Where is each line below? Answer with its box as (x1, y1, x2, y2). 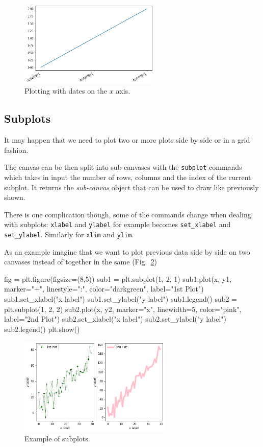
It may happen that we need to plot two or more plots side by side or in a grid (4, 135, 250, 145)
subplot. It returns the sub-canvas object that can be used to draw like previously (4, 182, 259, 192)
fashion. (4, 144, 29, 155)
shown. (4, 192, 25, 203)
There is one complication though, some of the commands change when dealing (4, 209, 251, 219)
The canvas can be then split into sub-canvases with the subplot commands (4, 162, 242, 172)
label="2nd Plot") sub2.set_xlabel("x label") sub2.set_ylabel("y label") (4, 314, 227, 324)
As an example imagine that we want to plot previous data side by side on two (4, 246, 250, 257)
